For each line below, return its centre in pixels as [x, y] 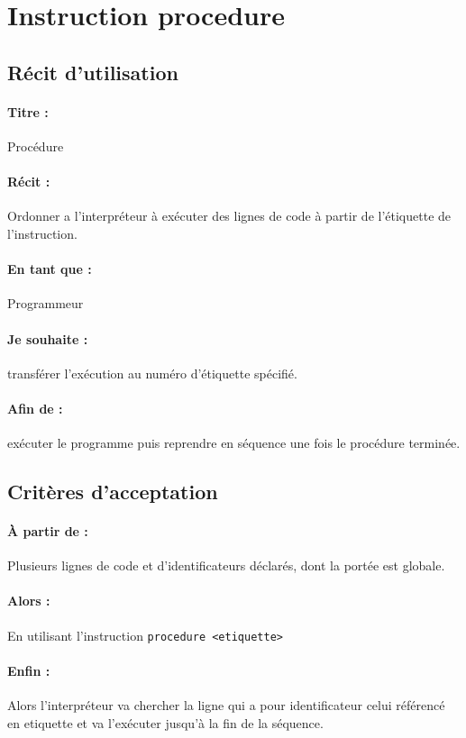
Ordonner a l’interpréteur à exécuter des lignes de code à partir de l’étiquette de [229, 216]
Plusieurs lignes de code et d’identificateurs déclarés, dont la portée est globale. [226, 565]
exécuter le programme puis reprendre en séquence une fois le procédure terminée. [234, 443]
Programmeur [46, 303]
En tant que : [50, 269]
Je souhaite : [48, 338]
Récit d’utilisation [93, 72]
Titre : [28, 111]
